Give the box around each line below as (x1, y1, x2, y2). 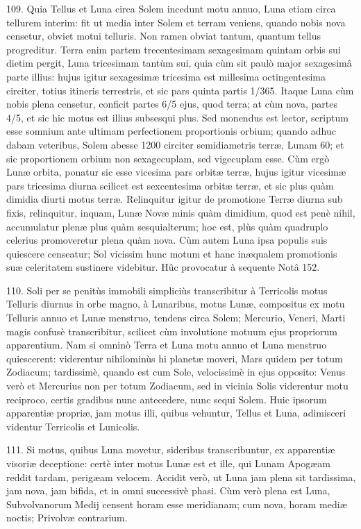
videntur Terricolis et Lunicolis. (6, 419, 140, 433)
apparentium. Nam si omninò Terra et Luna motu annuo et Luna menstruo (6, 337, 327, 352)
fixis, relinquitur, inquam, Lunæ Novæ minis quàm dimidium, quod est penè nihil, (6, 205, 355, 219)
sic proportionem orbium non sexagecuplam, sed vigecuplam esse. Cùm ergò (6, 151, 330, 165)
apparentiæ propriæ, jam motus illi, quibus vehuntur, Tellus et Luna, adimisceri (6, 405, 346, 420)
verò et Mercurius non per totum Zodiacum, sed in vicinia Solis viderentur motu (6, 378, 349, 393)
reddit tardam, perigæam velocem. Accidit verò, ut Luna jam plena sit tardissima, (6, 469, 356, 484)
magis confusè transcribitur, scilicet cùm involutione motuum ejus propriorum (6, 324, 338, 338)
